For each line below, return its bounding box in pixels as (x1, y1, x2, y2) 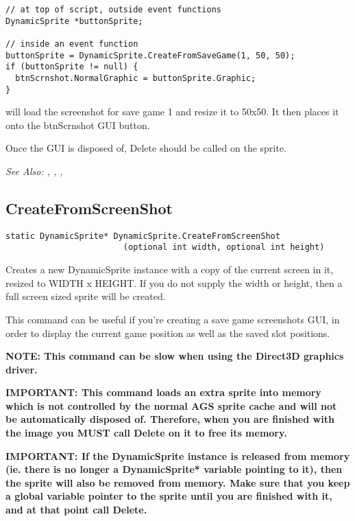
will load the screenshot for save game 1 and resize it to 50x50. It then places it (5, 104, 339, 119)
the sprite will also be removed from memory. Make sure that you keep (5, 475, 350, 489)
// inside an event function (5, 38, 138, 49)
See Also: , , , (5, 164, 63, 178)
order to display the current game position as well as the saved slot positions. (5, 325, 330, 340)
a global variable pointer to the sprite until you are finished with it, (5, 489, 332, 503)
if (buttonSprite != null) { (5, 62, 138, 72)
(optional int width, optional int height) (123, 242, 325, 253)
